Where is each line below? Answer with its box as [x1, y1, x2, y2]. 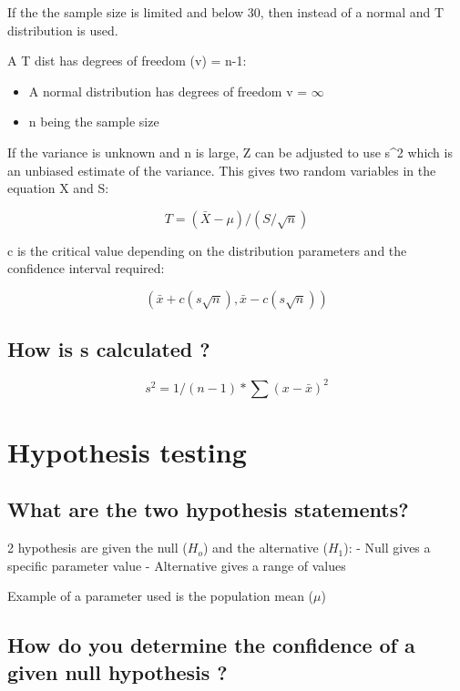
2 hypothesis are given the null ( [7, 538, 188, 557]
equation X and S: [7, 178, 109, 198]
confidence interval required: [7, 259, 165, 278]
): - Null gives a [343, 538, 431, 557]
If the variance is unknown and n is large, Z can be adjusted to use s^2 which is [7, 142, 453, 161]
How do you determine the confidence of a [7, 631, 415, 659]
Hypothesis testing [7, 432, 247, 470]
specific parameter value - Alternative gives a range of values [7, 555, 346, 574]
